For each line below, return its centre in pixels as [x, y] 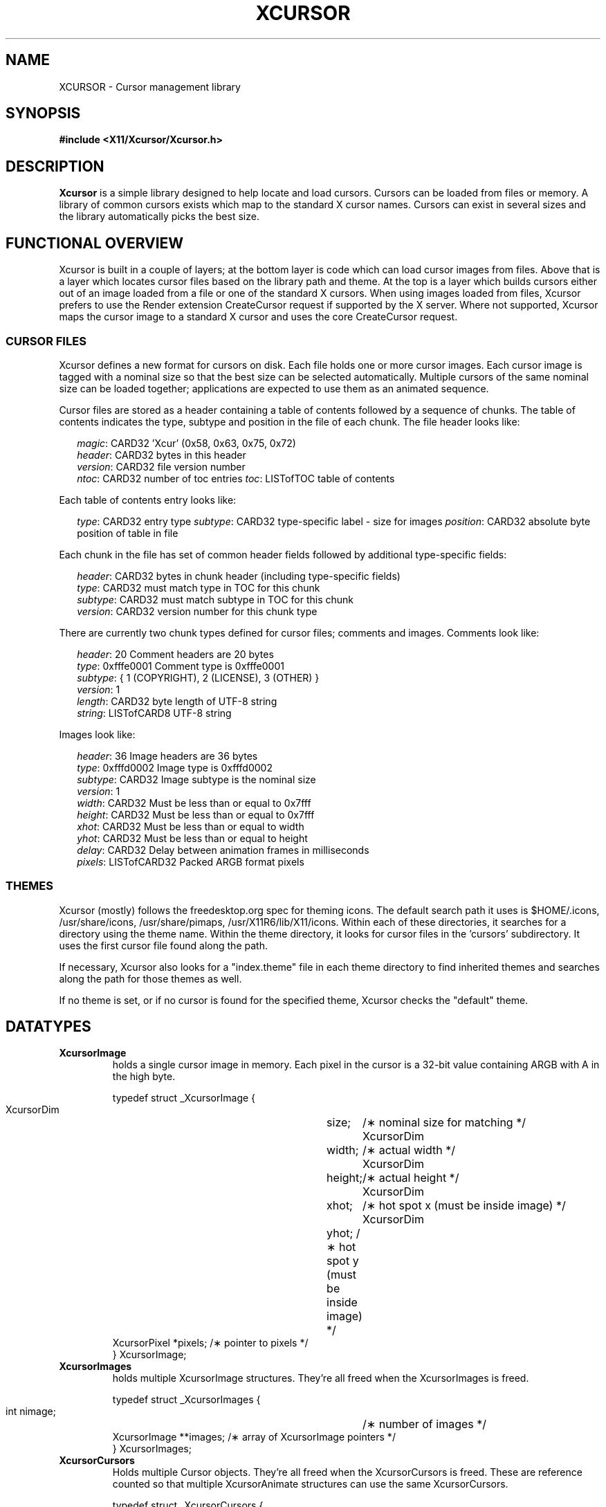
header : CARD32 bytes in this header [162, 455]
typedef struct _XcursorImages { [186, 1400]
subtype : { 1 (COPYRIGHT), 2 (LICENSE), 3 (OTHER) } [198, 677]
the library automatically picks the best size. [159, 217]
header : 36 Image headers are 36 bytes [167, 756]
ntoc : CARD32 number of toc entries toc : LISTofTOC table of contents [236, 478]
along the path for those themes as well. [150, 978]
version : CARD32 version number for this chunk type [197, 611]
